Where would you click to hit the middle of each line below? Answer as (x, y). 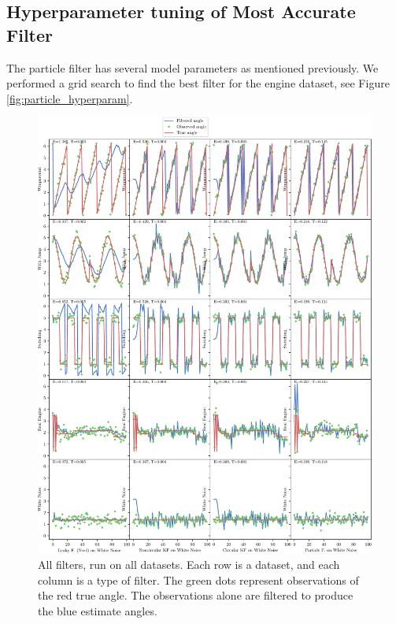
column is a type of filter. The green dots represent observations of (198, 579)
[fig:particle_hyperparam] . (70, 98)
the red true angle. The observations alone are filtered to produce (196, 595)
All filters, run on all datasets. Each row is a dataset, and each (189, 565)
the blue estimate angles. (98, 610)
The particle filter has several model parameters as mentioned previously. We (192, 67)
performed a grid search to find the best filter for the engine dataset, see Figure (198, 83)
